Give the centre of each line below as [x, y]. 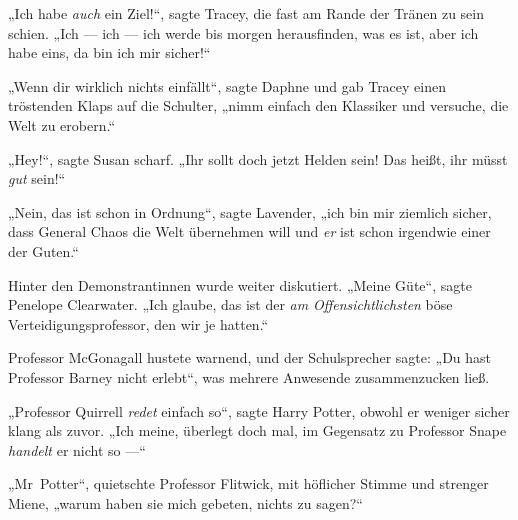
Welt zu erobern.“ [62, 124]
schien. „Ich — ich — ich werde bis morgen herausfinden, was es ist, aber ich [243, 32]
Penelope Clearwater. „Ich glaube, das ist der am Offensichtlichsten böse [230, 304]
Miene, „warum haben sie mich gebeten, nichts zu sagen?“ [185, 502]
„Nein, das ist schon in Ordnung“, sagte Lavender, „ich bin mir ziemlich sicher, [250, 211]
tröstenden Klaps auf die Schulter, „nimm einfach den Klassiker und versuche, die [258, 105]
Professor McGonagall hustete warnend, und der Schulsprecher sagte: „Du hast [250, 357]
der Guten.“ [43, 250]
